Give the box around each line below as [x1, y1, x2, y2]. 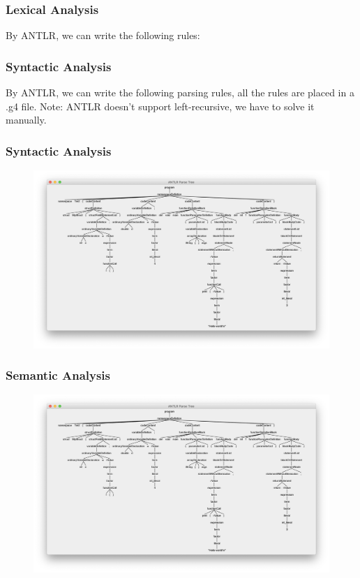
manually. [6, 112, 47, 127]
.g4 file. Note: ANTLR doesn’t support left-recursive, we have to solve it [6, 98, 315, 113]
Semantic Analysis [6, 366, 111, 384]
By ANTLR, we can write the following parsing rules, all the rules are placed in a [6, 85, 354, 100]
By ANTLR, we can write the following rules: [6, 28, 200, 43]
